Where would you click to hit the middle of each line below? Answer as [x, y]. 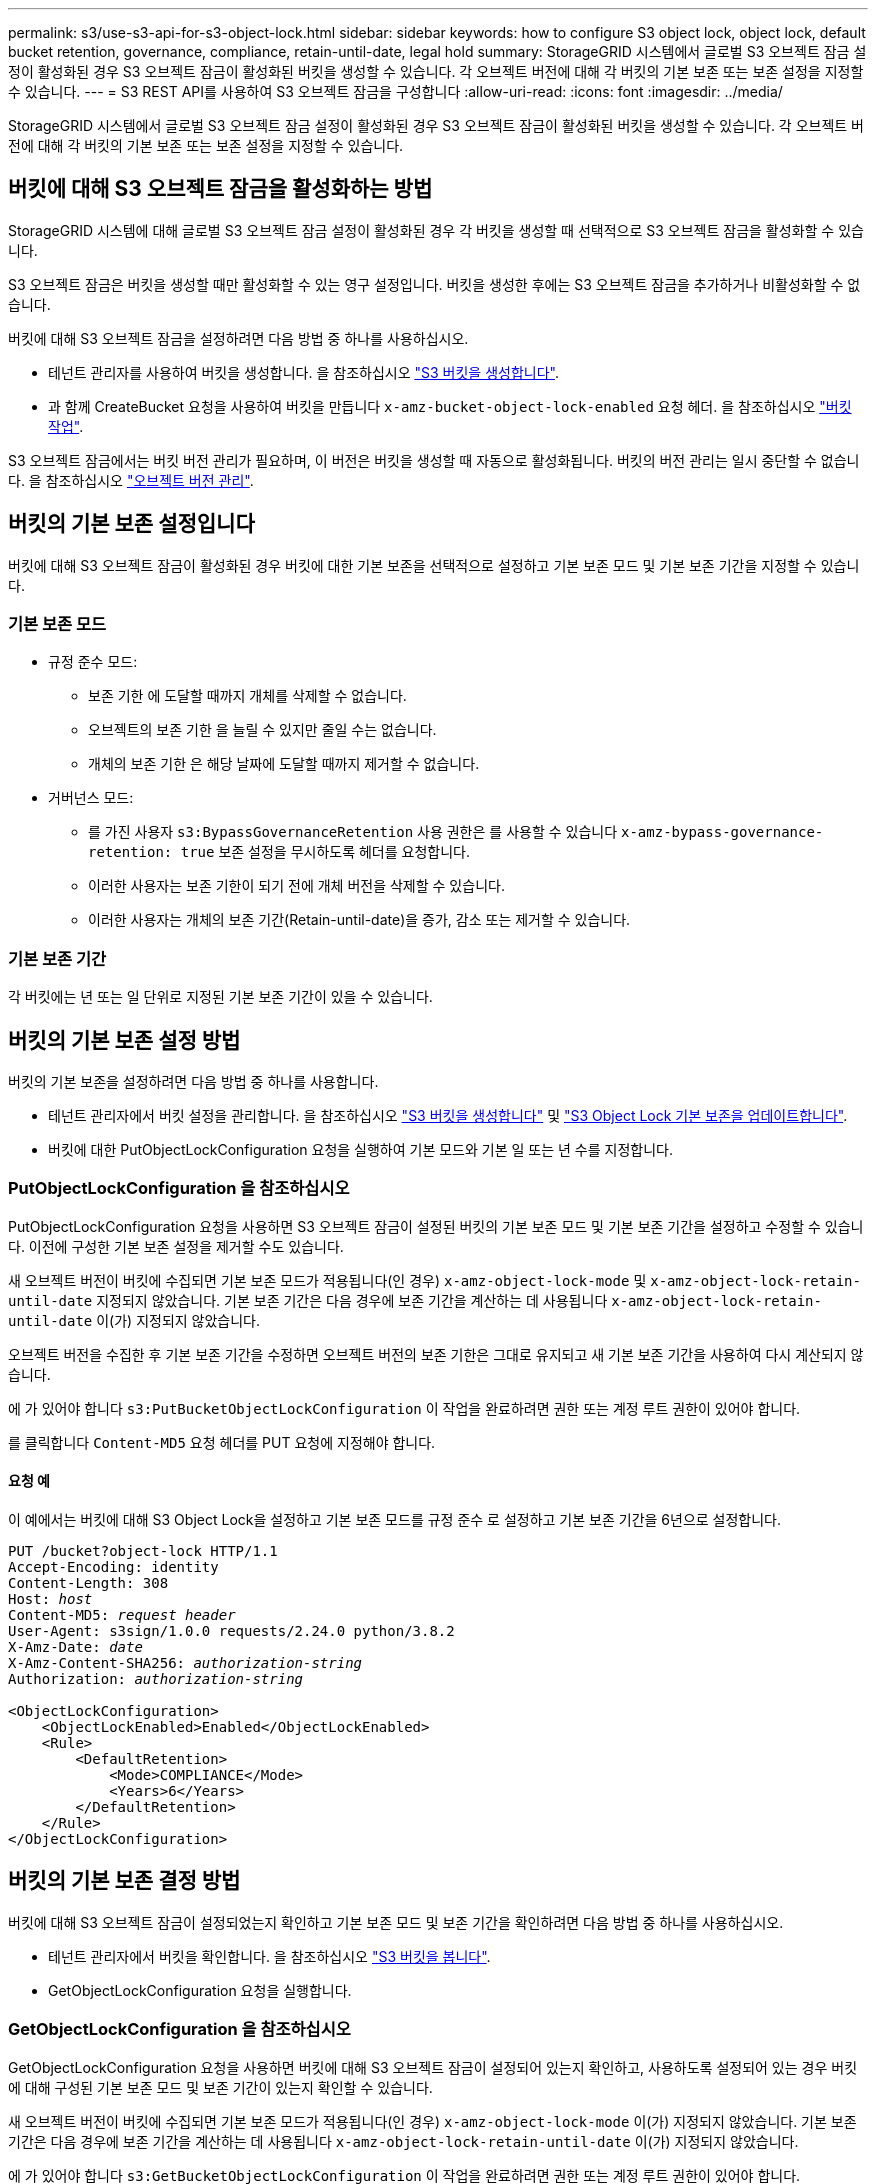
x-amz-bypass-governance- [722, 832]
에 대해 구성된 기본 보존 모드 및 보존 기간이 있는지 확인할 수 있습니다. [220, 2087]
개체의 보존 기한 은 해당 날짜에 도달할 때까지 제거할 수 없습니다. [284, 764]
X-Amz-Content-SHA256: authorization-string [185, 1663]
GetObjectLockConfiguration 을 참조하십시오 [179, 2029]
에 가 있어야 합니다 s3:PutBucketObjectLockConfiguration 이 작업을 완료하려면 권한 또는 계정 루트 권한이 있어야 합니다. [404, 1408]
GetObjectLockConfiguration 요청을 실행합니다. [200, 1990]
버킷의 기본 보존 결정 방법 [124, 1881]
